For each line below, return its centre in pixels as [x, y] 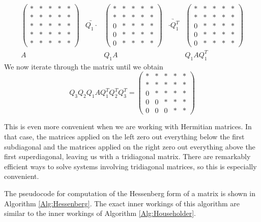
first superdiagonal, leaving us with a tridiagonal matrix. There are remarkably [127, 156]
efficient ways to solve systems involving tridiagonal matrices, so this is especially [130, 166]
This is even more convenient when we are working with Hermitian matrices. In [128, 126]
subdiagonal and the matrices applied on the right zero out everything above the [130, 146]
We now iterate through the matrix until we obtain [84, 66]
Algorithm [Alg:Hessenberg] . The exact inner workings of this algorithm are [122, 203]
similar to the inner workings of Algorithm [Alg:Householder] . [100, 213]
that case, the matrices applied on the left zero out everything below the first [124, 136]
